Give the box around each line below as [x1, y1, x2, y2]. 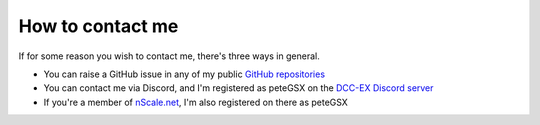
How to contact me [18, 15, 179, 37]
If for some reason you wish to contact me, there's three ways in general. [18, 50, 320, 62]
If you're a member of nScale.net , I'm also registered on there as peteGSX [43, 96, 349, 108]
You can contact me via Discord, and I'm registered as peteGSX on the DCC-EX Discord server [43, 82, 434, 94]
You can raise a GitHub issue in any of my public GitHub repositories [43, 68, 325, 80]
